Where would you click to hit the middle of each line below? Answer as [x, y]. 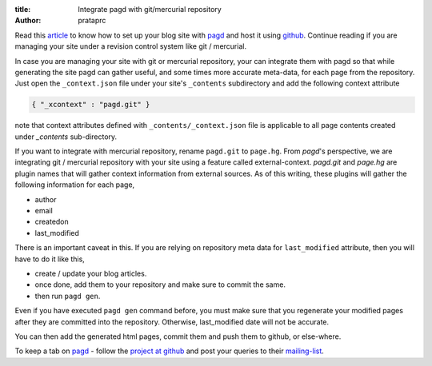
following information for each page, [75, 185]
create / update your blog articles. [91, 273]
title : [23, 9]
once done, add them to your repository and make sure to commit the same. [160, 284]
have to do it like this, [50, 259]
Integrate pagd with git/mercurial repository [150, 9]
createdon [52, 222]
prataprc [92, 21]
